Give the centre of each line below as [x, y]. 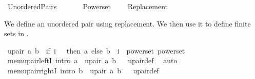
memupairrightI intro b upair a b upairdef [83, 70]
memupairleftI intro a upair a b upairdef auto [92, 60]
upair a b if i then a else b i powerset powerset [96, 50]
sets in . [16, 33]
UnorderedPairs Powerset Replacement [87, 6]
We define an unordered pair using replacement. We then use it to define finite [128, 23]
